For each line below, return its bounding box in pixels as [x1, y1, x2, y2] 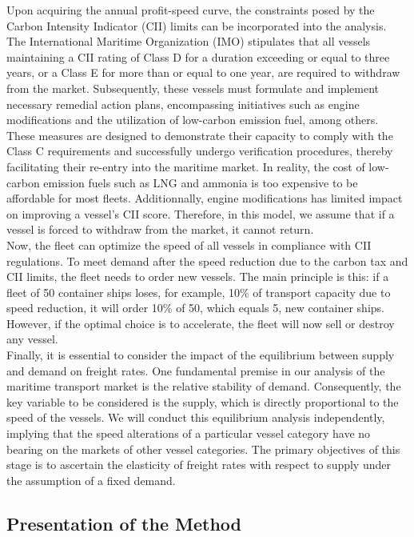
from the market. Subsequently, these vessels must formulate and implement [6, 79, 380, 96]
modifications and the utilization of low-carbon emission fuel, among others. [6, 111, 379, 128]
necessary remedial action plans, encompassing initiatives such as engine [6, 95, 360, 112]
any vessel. [6, 331, 58, 347]
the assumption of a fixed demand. [6, 471, 176, 488]
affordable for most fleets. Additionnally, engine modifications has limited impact [6, 190, 403, 206]
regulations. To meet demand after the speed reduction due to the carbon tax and [6, 252, 408, 269]
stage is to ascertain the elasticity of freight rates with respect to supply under [6, 456, 391, 473]
